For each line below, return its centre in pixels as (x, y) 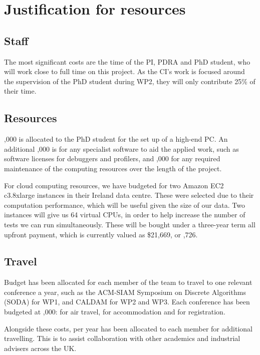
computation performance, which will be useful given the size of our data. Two (124, 205)
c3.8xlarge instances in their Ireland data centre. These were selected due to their (129, 195)
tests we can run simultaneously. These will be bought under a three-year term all (130, 224)
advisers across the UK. (40, 348)
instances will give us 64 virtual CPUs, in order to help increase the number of (125, 215)
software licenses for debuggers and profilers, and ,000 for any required (112, 158)
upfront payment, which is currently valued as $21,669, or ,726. (101, 234)
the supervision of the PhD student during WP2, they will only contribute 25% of (130, 81)
